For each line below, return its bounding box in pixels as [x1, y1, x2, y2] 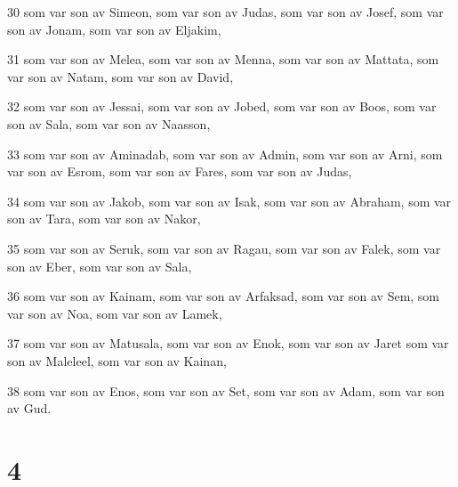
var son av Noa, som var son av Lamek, [7, 304, 222, 322]
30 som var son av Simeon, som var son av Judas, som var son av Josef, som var [7, 3, 444, 20]
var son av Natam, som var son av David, [7, 67, 234, 85]
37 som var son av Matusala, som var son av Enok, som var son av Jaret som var [7, 334, 449, 353]
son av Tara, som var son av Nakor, [7, 209, 201, 228]
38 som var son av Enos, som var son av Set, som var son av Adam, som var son [7, 381, 445, 400]
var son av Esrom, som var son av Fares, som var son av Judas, [7, 162, 352, 181]
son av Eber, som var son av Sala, [7, 256, 192, 275]
